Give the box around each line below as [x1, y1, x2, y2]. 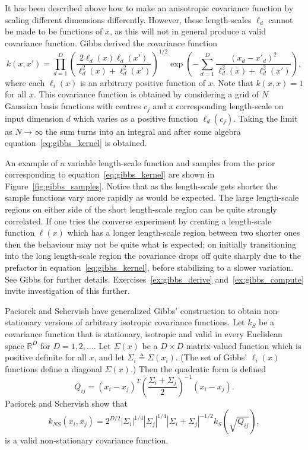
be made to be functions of [5, 25, 103, 37]
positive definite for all [5, 351, 87, 363]
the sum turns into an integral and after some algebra [45, 125, 241, 137]
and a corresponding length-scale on [153, 100, 284, 112]
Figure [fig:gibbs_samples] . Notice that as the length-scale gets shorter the [5, 179, 278, 192]
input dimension [5, 112, 63, 124]
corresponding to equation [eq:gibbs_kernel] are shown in [5, 168, 215, 180]
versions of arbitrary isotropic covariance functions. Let [44, 316, 245, 328]
